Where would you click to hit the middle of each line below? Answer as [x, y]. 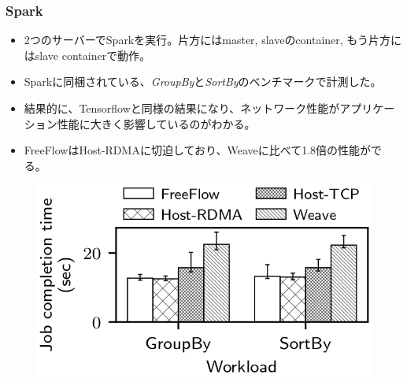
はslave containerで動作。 [87, 55]
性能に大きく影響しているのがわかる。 [156, 123]
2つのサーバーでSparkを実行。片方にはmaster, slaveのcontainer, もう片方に [213, 40]
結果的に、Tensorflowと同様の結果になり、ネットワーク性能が [182, 108]
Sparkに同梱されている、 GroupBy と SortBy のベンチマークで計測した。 [203, 82]
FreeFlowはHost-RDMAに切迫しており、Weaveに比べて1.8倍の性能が [198, 150]
